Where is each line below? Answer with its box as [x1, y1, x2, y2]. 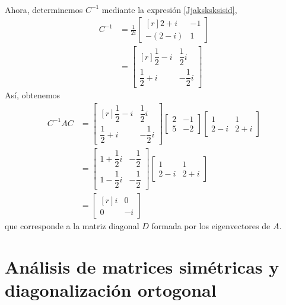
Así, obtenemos [5, 89, 61, 101]
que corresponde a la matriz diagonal [5, 220, 139, 232]
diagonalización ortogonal [5, 278, 217, 302]
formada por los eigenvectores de [151, 220, 271, 232]
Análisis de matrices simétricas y [5, 255, 279, 279]
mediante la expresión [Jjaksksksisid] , [101, 3, 237, 15]
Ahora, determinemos [5, 3, 83, 15]
